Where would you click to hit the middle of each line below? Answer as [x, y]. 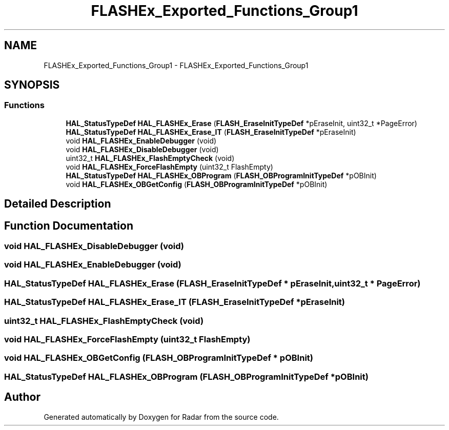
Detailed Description [58, 204]
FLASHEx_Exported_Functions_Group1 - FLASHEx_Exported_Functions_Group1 [176, 65]
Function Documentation [69, 226]
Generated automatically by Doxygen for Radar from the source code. [161, 417]
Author [22, 397]
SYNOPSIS [32, 85]
